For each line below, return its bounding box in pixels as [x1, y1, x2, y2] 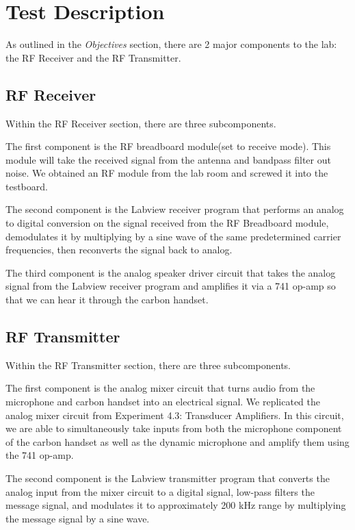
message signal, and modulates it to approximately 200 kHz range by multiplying [5, 498, 346, 512]
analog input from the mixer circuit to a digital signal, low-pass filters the [5, 484, 315, 499]
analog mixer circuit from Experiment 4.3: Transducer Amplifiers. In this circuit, [5, 407, 344, 422]
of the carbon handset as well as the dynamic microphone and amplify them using [5, 434, 350, 449]
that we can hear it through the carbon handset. [5, 292, 209, 307]
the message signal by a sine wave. [5, 511, 150, 525]
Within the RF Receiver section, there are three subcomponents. [5, 116, 276, 130]
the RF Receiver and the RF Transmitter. [5, 50, 181, 64]
